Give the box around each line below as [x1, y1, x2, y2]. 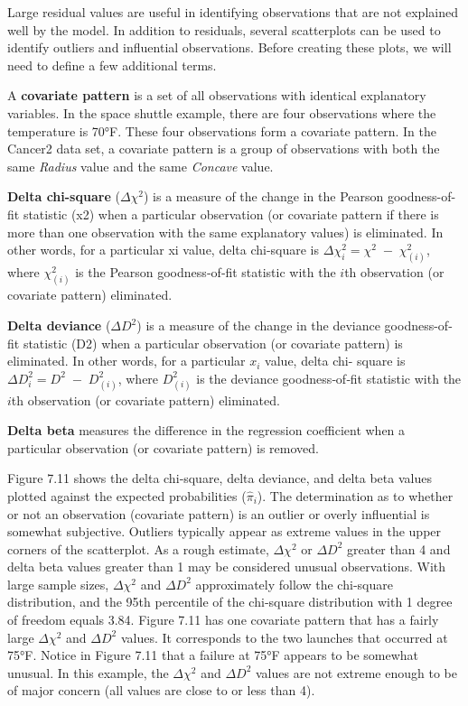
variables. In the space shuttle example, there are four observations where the [7, 103, 436, 122]
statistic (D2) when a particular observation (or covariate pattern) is [23, 333, 403, 352]
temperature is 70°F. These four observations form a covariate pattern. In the [7, 121, 437, 140]
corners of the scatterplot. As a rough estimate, [7, 539, 269, 558]
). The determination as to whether [257, 486, 454, 505]
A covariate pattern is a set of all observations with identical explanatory [7, 86, 426, 105]
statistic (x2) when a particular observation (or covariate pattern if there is [23, 204, 439, 223]
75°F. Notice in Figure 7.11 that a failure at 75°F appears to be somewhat [7, 646, 419, 664]
